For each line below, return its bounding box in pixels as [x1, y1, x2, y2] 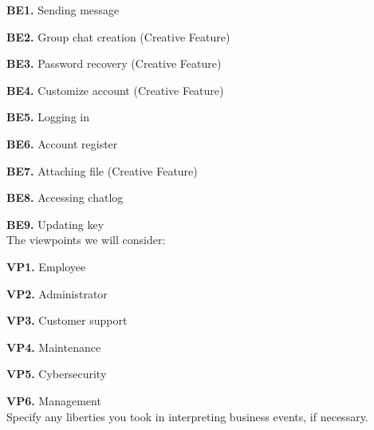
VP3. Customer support [6, 312, 128, 329]
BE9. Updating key [6, 215, 104, 232]
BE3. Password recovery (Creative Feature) [6, 55, 222, 72]
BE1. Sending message [6, 2, 120, 18]
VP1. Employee [6, 258, 86, 274]
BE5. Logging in [6, 108, 89, 125]
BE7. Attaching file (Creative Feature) [6, 162, 198, 179]
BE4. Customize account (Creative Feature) [6, 81, 224, 98]
